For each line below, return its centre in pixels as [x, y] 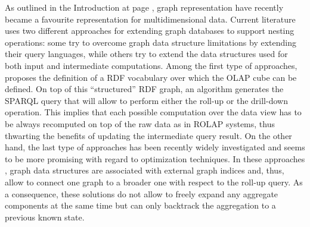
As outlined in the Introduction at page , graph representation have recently [144, 7]
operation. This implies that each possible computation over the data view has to [153, 112]
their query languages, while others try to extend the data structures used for [146, 54]
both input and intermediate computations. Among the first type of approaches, [151, 65]
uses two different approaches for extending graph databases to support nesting [150, 31]
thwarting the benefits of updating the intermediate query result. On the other [148, 135]
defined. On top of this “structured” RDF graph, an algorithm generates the [144, 89]
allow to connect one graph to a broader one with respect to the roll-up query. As [154, 182]
